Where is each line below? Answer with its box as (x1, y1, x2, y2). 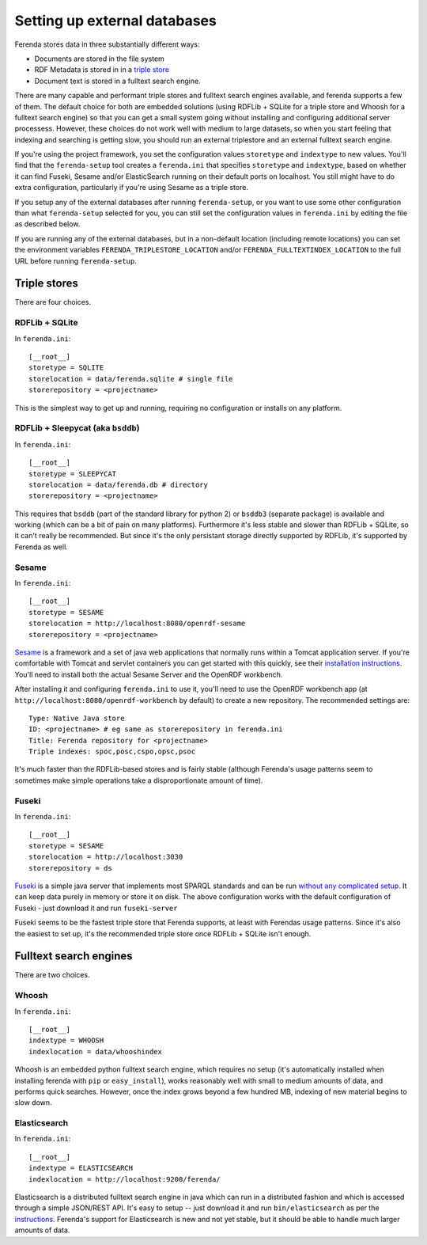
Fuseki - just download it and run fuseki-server (14, 903, 178, 913)
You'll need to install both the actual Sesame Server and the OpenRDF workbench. (14, 670, 283, 679)
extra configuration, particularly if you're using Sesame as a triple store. (14, 183, 249, 192)
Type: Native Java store (28, 713, 125, 723)
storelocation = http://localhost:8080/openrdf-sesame (28, 619, 246, 628)
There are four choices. (14, 298, 91, 307)
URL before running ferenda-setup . (14, 256, 138, 265)
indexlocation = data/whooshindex (28, 1047, 162, 1056)
